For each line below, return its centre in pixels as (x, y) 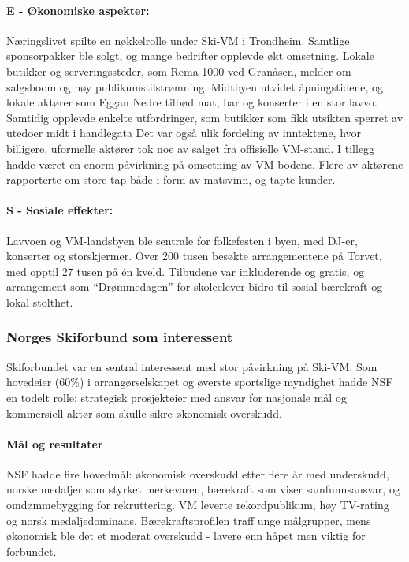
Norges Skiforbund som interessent (120, 337)
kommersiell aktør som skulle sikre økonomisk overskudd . (144, 413)
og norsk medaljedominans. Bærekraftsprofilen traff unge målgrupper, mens (189, 520)
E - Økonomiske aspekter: (78, 10)
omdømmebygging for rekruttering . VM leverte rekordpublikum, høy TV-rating (198, 505)
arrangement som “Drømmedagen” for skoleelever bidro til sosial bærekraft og (195, 287)
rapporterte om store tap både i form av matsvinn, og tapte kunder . (171, 179)
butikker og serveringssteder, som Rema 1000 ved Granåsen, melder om (179, 71)
